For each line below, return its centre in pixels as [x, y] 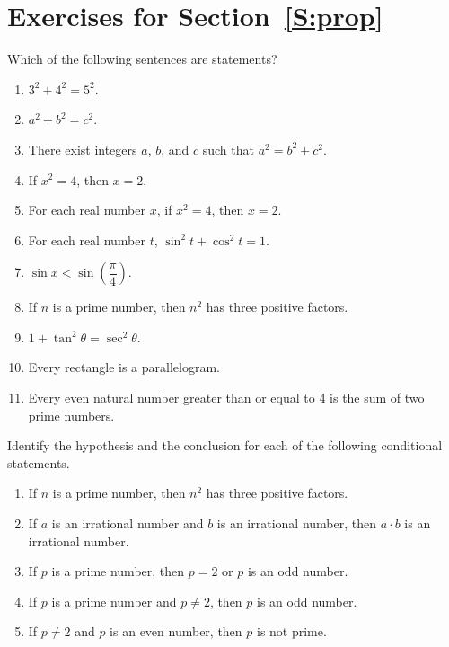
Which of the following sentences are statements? [142, 59]
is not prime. [291, 631]
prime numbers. [71, 415]
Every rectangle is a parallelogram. [124, 367]
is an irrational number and [128, 523]
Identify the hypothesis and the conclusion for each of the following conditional [225, 445]
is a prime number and [114, 601]
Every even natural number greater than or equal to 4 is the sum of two [226, 398]
